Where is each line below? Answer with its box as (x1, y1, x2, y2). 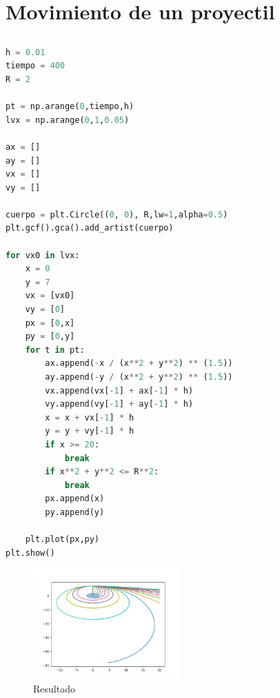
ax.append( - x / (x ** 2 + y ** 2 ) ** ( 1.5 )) (45, 358, 233, 369)
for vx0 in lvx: (6, 250, 80, 260)
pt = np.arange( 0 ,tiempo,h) (6, 101, 134, 112)
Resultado (33, 681, 75, 695)
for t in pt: (25, 345, 85, 355)
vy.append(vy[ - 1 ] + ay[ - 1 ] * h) (45, 399, 194, 409)
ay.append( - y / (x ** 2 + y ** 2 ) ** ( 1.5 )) (45, 372, 233, 382)
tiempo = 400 (6, 61, 65, 71)
